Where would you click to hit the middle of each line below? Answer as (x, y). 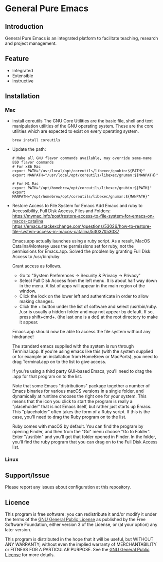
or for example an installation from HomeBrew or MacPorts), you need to (85, 356)
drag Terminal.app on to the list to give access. (59, 361)
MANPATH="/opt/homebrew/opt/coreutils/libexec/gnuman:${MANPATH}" (81, 196)
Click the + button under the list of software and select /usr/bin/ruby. (88, 306)
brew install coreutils (36, 140)
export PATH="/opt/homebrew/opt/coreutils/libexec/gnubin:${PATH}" (82, 188)
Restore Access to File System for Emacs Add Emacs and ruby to (77, 205)
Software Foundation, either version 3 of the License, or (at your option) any (81, 524)
